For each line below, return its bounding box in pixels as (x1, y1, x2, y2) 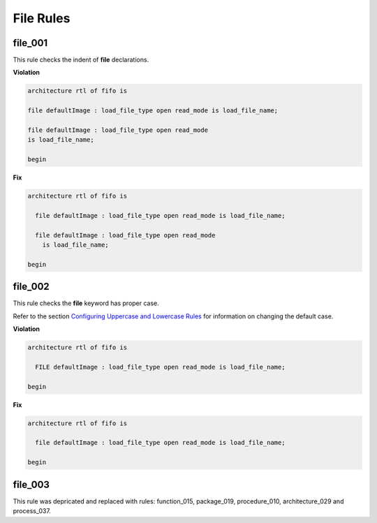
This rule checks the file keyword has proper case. (13, 299, 160, 307)
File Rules (13, 10, 71, 26)
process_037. (13, 507, 52, 515)
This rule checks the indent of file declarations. (13, 56, 149, 64)
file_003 (13, 478, 50, 490)
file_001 (13, 37, 48, 49)
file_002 (13, 281, 50, 293)
